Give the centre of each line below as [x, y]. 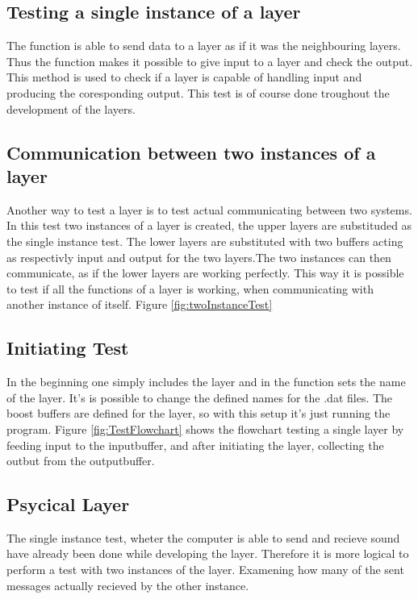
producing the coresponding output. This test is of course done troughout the [198, 92]
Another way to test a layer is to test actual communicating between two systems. [209, 209]
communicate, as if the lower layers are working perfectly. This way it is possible [205, 273]
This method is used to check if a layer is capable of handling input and [184, 77]
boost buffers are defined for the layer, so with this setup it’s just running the [199, 413]
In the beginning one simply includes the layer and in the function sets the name [206, 382]
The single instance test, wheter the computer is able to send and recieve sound [203, 537]
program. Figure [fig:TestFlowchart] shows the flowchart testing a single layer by [205, 428]
